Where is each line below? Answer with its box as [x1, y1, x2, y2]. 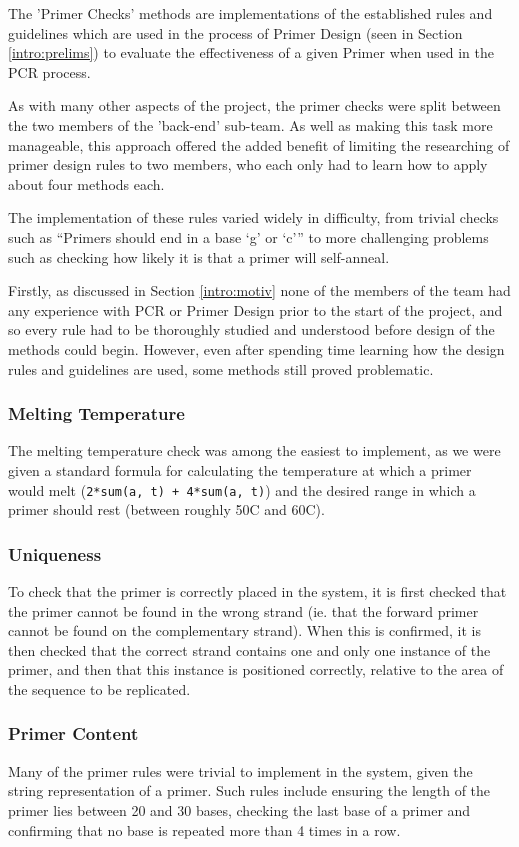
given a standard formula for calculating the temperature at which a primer [8, 459, 472, 480]
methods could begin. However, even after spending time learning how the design [8, 338, 505, 359]
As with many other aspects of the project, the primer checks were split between [8, 95, 501, 116]
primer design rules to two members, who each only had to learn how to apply [8, 154, 488, 175]
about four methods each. [8, 173, 165, 194]
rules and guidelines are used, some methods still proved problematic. [8, 358, 434, 379]
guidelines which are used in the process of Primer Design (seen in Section [8, 22, 463, 43]
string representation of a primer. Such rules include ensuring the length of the [8, 780, 491, 801]
